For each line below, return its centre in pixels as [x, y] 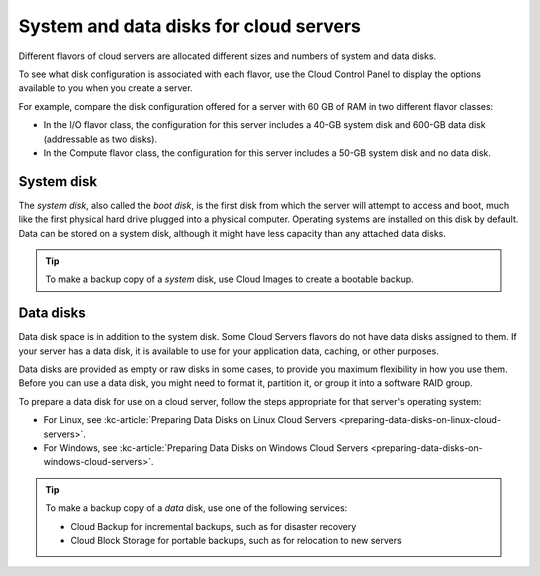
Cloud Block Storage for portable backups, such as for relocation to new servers [236, 540]
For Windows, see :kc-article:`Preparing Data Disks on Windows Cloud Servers [206, 448]
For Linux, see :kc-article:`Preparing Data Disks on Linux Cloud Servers [190, 420]
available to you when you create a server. [106, 88]
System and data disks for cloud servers [190, 26]
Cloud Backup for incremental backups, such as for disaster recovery [213, 526]
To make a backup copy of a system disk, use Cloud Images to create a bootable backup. [229, 279]
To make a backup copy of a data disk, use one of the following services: [196, 508]
